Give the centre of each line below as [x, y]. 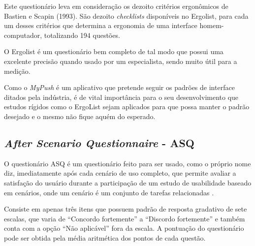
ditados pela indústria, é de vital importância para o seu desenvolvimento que [121, 97]
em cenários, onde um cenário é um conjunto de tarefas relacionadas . [109, 192]
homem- [212, 25]
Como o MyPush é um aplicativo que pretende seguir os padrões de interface [119, 87]
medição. [17, 71]
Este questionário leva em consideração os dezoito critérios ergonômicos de [116, 6]
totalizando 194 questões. [82, 35]
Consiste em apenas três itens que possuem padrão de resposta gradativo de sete [126, 209]
